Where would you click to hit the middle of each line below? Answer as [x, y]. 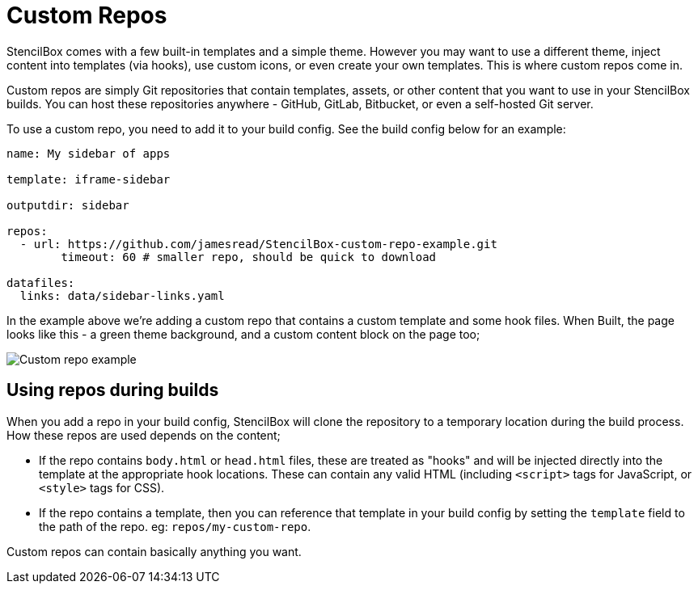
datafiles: [41, 282]
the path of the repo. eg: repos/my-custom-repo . [175, 526]
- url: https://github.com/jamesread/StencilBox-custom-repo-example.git [258, 244]
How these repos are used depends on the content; [144, 435]
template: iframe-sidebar [89, 179]
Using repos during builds [113, 390]
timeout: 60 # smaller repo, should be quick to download [249, 257]
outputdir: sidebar [68, 205]
